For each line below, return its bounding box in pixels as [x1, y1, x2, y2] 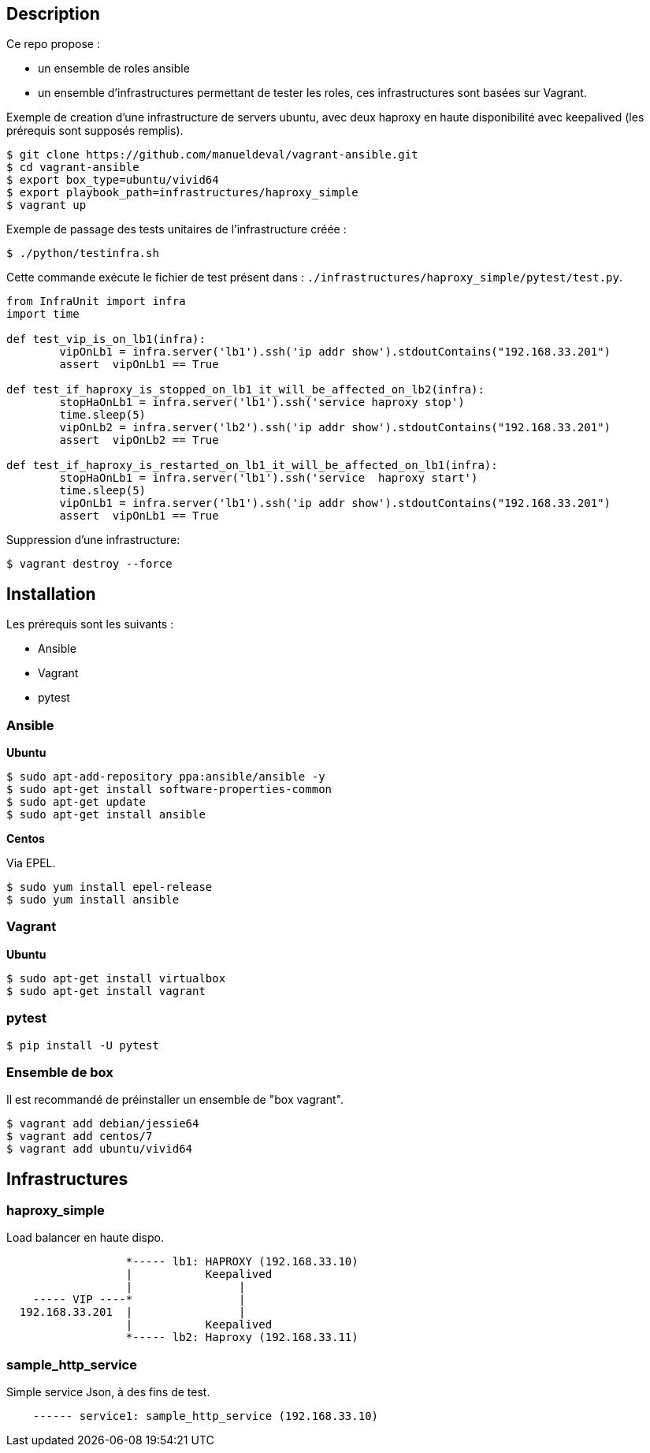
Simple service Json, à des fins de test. [6, 1385, 210, 1399]
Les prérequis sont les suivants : [6, 617, 174, 631]
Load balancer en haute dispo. [6, 1231, 164, 1245]
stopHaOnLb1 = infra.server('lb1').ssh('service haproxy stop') [59, 396, 465, 409]
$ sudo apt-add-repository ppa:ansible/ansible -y [6, 770, 325, 784]
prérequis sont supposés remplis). [6, 124, 184, 138]
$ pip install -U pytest [6, 1038, 159, 1052]
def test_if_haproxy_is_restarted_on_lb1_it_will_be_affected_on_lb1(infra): [6, 459, 498, 472]
